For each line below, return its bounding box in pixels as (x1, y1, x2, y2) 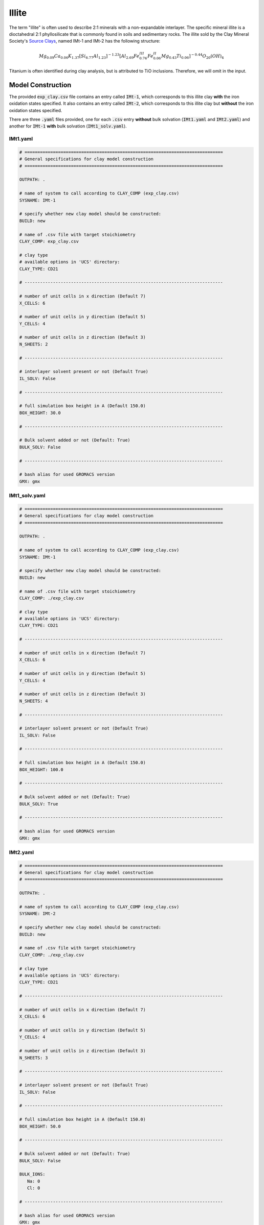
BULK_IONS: (19, 1172, 45, 1177)
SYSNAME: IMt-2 (19, 911, 56, 916)
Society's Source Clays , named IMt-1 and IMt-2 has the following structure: (9, 38, 161, 44)
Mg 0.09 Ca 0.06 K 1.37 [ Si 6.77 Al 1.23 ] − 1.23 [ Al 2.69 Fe (39, 52, 140, 60)
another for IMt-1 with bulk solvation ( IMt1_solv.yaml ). (9, 123, 127, 129)
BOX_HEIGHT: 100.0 (19, 767, 64, 772)
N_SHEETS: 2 (19, 341, 48, 347)
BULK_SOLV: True (19, 801, 59, 807)
